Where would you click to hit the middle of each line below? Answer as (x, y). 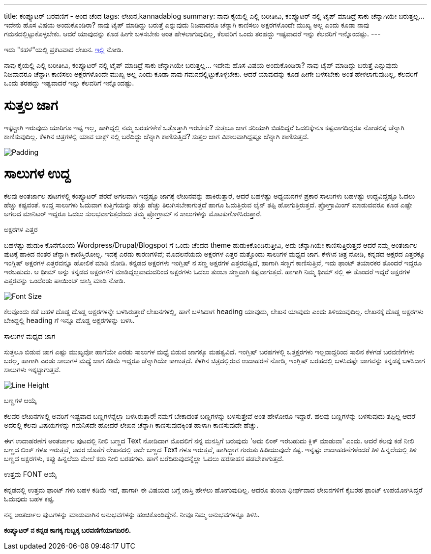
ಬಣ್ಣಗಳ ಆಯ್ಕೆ (20, 400)
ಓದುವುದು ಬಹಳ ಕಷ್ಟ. (30, 499)
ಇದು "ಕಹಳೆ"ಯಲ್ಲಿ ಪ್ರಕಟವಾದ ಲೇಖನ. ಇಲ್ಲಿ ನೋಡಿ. (64, 49)
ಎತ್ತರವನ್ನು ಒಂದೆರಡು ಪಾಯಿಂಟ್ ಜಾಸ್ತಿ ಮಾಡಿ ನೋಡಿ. (65, 280)
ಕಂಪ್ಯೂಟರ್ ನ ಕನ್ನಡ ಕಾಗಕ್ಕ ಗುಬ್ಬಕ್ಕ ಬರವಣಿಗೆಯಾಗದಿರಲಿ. (68, 530)
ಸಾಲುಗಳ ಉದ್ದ (37, 174)
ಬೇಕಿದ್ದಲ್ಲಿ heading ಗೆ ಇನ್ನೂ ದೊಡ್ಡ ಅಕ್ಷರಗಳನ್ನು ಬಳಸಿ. (69, 320)
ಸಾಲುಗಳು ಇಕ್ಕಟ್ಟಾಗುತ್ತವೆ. (32, 369)
